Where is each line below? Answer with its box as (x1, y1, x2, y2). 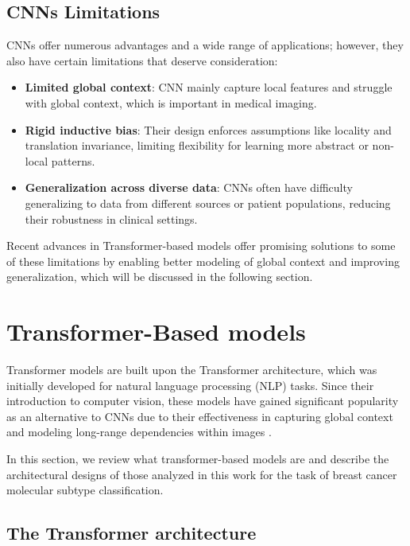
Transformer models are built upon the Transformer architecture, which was (6, 361, 377, 378)
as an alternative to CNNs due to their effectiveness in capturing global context (6, 408, 393, 424)
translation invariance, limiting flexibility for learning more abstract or (25, 137, 369, 154)
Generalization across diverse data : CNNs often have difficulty (25, 179, 353, 196)
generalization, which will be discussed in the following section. (6, 268, 313, 285)
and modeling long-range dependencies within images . (6, 423, 272, 440)
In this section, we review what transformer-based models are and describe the (6, 450, 389, 467)
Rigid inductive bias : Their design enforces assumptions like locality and (25, 121, 392, 138)
